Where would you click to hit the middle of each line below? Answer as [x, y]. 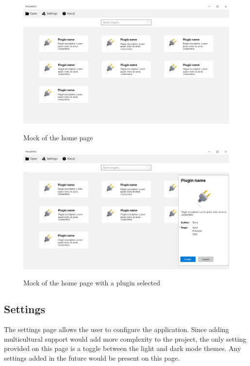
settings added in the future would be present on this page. [92, 358]
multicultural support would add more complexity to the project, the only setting [125, 339]
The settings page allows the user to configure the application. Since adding [117, 329]
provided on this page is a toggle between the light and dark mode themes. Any [123, 348]
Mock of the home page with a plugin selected [92, 283]
